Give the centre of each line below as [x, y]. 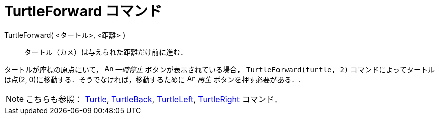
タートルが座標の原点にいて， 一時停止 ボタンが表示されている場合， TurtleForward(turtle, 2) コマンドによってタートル [220, 69]
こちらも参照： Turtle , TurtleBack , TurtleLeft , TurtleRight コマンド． [154, 99]
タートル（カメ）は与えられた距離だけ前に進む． [106, 52]
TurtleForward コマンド [83, 11]
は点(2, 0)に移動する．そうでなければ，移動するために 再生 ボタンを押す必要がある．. [152, 79]
